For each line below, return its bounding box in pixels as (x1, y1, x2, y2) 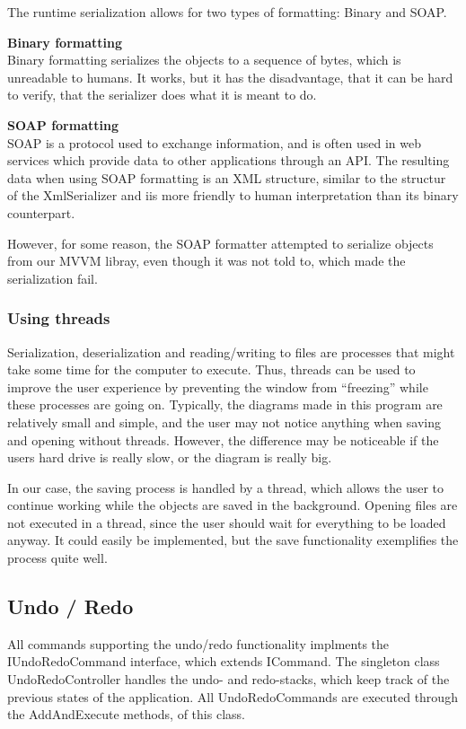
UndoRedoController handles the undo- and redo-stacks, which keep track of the (7, 670, 450, 689)
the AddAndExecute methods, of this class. (7, 705, 245, 724)
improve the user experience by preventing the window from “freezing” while (7, 377, 428, 396)
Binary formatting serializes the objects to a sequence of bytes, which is (7, 50, 401, 69)
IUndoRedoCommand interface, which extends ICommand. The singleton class (7, 652, 440, 671)
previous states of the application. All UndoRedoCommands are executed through (7, 687, 458, 706)
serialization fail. (7, 268, 98, 287)
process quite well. (7, 549, 108, 567)
